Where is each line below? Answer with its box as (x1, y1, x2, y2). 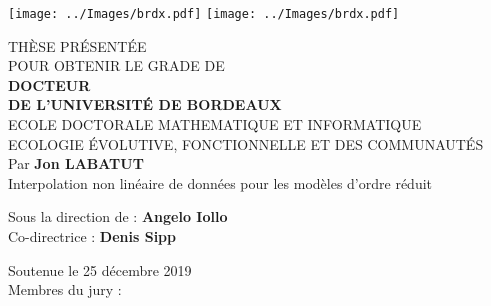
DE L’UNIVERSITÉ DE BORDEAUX (8, 94, 282, 115)
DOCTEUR (8, 74, 91, 95)
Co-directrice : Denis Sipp (8, 226, 177, 246)
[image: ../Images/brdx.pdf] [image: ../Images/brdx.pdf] (8, 7, 400, 21)
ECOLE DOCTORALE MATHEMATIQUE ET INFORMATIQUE (8, 114, 422, 135)
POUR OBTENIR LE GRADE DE (8, 55, 225, 76)
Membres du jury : (8, 279, 122, 300)
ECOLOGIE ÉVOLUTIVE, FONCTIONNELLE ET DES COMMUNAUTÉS (8, 133, 484, 154)
